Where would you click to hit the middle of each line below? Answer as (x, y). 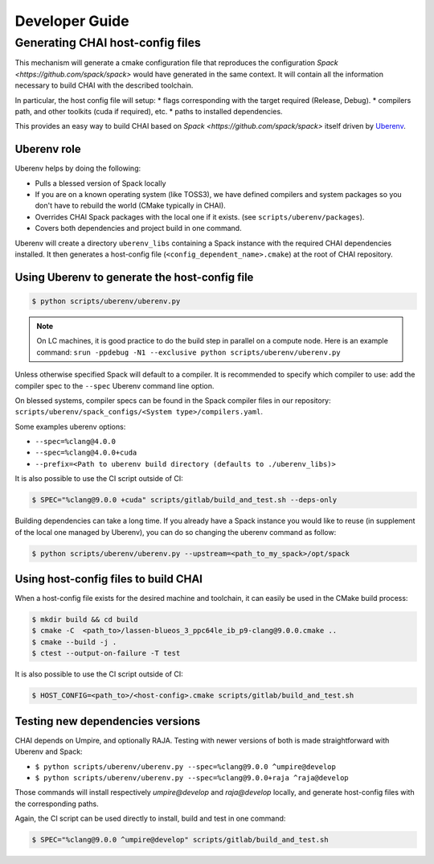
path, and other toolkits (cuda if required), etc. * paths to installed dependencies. (149, 111)
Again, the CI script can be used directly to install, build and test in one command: (150, 819)
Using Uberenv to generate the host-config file (134, 277)
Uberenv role (48, 149)
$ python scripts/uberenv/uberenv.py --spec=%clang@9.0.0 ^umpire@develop (186, 767)
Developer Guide (72, 21)
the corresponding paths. (57, 804)
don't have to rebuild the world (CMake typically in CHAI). (131, 206)
